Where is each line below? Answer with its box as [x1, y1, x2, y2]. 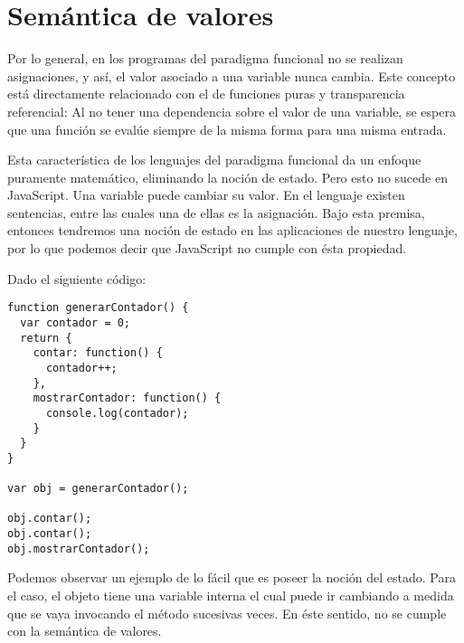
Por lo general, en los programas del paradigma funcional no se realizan [7, 49, 403, 68]
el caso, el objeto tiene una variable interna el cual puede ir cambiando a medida [7, 586, 454, 604]
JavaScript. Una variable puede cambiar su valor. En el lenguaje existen [7, 185, 405, 204]
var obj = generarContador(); [7, 482, 189, 496]
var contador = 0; [20, 316, 131, 329]
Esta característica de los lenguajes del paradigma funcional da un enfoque [7, 150, 421, 169]
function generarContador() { [7, 301, 189, 315]
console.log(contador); [45, 406, 189, 420]
